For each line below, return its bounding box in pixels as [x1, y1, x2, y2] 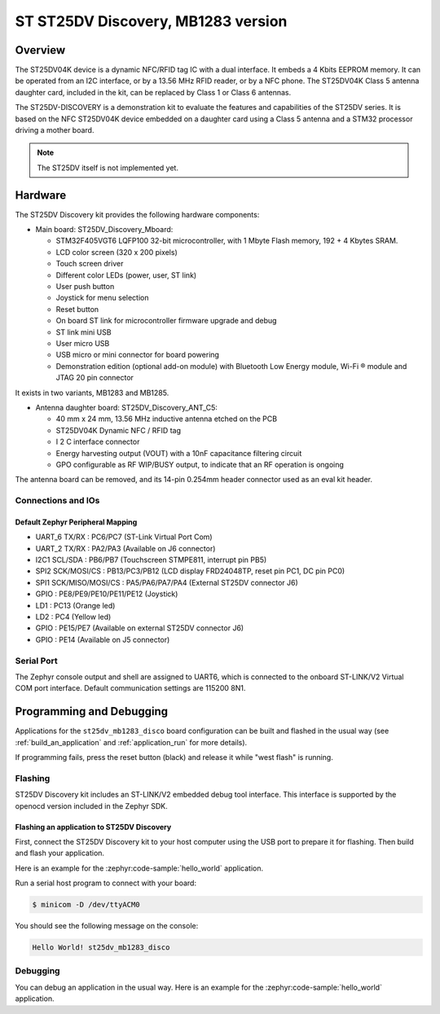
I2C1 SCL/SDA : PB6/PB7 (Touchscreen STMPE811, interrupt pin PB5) [35, 555, 267, 565]
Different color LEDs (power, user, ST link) [55, 270, 197, 280]
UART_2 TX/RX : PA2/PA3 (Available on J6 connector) [35, 543, 216, 553]
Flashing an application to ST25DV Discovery [15, 822, 172, 832]
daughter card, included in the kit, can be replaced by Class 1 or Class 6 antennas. [15, 87, 292, 97]
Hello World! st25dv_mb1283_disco [32, 943, 170, 952]
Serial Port [15, 655, 58, 666]
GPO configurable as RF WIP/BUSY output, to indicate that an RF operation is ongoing [55, 459, 344, 469]
